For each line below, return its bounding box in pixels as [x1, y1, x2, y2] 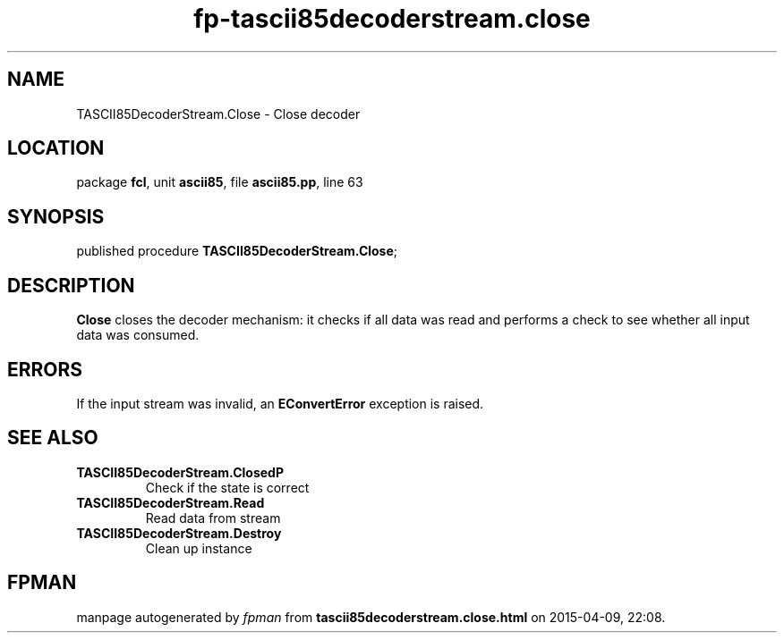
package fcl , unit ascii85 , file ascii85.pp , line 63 [76, 174, 363, 190]
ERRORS [7, 358, 83, 381]
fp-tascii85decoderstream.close [193, 4, 591, 34]
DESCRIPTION [7, 274, 135, 297]
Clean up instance [145, 540, 252, 556]
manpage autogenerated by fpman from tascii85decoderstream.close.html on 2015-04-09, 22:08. [76, 609, 666, 625]
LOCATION [7, 137, 105, 160]
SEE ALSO [7, 426, 98, 450]
